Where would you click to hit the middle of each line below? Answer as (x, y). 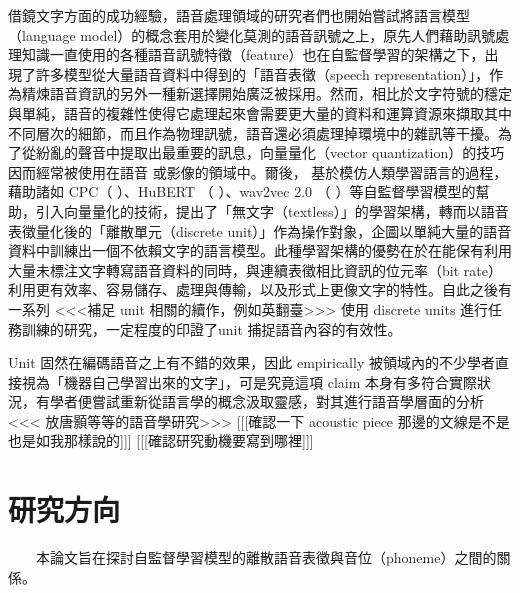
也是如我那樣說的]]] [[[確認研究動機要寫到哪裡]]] (161, 440)
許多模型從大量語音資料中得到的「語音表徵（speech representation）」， (262, 73)
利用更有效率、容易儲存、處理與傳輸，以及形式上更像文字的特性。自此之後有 (260, 289)
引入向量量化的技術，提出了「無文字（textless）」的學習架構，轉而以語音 (272, 210)
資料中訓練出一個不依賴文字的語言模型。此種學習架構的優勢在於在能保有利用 (260, 250)
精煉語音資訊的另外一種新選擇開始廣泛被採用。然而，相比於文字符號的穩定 (266, 93)
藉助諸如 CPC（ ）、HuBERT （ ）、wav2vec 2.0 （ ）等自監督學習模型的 (242, 191)
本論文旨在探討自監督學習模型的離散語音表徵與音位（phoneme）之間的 (266, 557)
